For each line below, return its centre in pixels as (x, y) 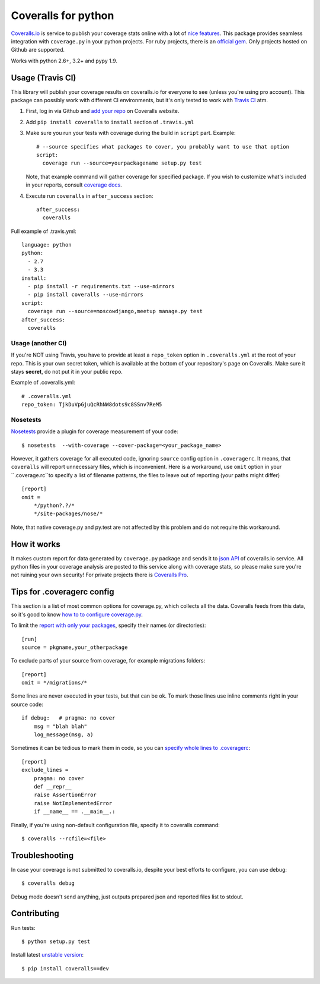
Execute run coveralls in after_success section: (89, 195)
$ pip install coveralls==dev (65, 968)
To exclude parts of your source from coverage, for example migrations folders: (108, 661)
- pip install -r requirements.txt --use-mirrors (101, 286)
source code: (27, 704)
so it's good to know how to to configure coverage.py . (77, 614)
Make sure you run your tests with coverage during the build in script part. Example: (131, 133)
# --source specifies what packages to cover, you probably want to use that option (163, 146)
